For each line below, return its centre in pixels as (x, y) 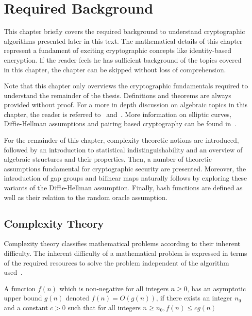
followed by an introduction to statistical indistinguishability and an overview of (123, 149)
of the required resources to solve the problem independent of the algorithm (117, 262)
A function (20, 288)
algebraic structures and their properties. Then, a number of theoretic (108, 159)
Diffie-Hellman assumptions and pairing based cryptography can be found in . (120, 124)
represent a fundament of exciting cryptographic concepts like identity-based (118, 50)
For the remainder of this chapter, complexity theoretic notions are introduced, (122, 140)
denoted (77, 298)
